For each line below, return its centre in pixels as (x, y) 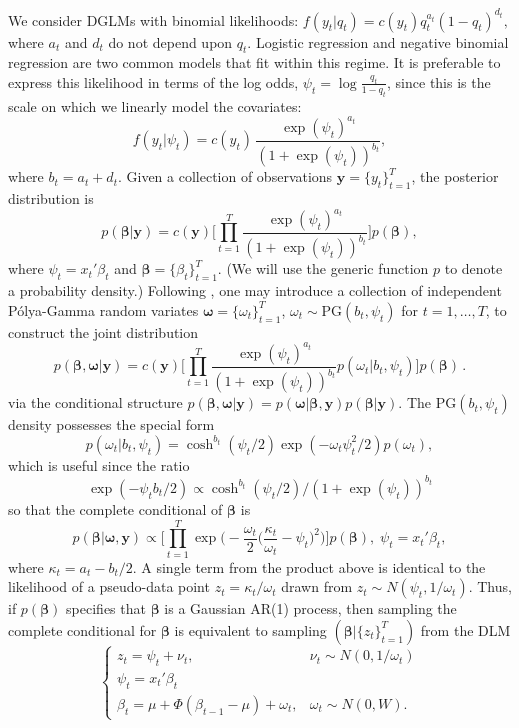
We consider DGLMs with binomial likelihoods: (153, 19)
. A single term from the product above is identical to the (309, 566)
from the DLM (465, 629)
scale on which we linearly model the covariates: (155, 105)
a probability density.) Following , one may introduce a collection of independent (255, 290)
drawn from (317, 586)
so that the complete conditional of (115, 508)
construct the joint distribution (103, 331)
